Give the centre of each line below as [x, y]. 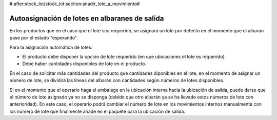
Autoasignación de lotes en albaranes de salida [87, 18]
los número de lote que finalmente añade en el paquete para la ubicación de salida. [97, 111]
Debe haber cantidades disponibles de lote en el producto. [84, 64]
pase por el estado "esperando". [44, 38]
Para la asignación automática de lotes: [51, 47]
